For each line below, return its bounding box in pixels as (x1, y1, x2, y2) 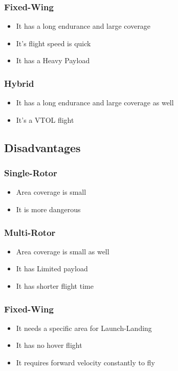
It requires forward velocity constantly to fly (16, 357, 155, 367)
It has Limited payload (16, 263, 88, 274)
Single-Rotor (4, 166, 57, 179)
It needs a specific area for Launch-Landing (16, 322, 152, 333)
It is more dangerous (16, 204, 81, 214)
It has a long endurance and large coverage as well (16, 97, 174, 108)
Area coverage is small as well (16, 246, 109, 256)
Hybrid (4, 77, 34, 89)
